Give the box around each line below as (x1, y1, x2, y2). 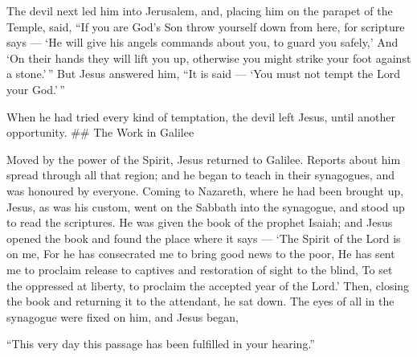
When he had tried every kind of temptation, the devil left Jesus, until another (6, 108, 395, 125)
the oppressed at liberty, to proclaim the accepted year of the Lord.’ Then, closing (6, 277, 410, 293)
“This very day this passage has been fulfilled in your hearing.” (6, 335, 315, 352)
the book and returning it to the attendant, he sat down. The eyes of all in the (6, 293, 395, 310)
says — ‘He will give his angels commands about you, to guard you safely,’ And (6, 34, 399, 51)
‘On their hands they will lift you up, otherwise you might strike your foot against (6, 49, 411, 66)
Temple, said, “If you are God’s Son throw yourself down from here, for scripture (6, 18, 405, 35)
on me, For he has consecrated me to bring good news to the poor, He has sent (6, 245, 395, 262)
